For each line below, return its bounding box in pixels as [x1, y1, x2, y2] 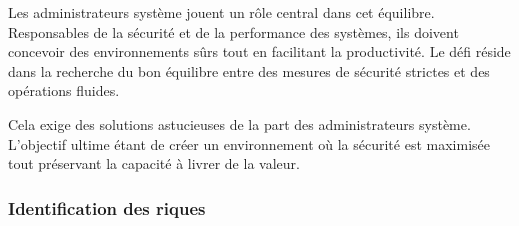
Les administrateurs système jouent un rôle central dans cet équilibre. [8, 2, 435, 22]
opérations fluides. [8, 80, 120, 101]
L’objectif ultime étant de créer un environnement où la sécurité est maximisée [8, 133, 490, 154]
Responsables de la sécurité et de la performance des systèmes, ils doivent [8, 21, 459, 42]
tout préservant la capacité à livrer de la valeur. [8, 153, 300, 174]
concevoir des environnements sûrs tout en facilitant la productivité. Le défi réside [8, 41, 511, 62]
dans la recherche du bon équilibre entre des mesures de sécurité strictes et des [8, 60, 490, 81]
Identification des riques [8, 195, 206, 220]
